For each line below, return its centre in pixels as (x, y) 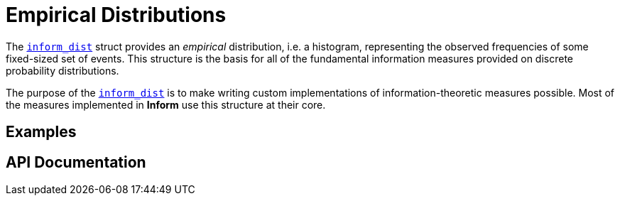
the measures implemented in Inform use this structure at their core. (166, 104)
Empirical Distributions (116, 15)
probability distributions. (62, 70)
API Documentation (76, 162)
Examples (41, 132)
